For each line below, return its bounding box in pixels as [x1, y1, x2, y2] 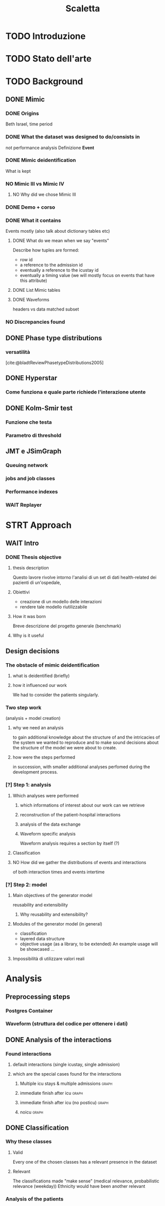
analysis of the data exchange [20, 821, 81, 827]
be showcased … [20, 946, 55, 952]
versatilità [5, 348, 30, 355]
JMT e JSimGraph [5, 447, 62, 455]
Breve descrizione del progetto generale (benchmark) [12, 623, 121, 629]
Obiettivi [12, 589, 30, 595]
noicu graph [20, 1109, 44, 1115]
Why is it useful [12, 633, 44, 639]
